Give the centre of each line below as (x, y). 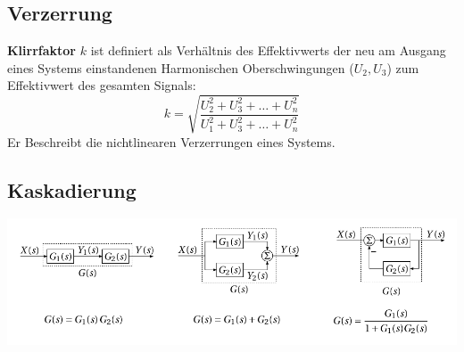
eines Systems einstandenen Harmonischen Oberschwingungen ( (181, 67)
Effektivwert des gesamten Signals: (102, 85)
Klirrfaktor (41, 50)
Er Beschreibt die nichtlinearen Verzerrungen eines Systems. (171, 141)
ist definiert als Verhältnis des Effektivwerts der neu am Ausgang (268, 50)
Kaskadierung (72, 189)
